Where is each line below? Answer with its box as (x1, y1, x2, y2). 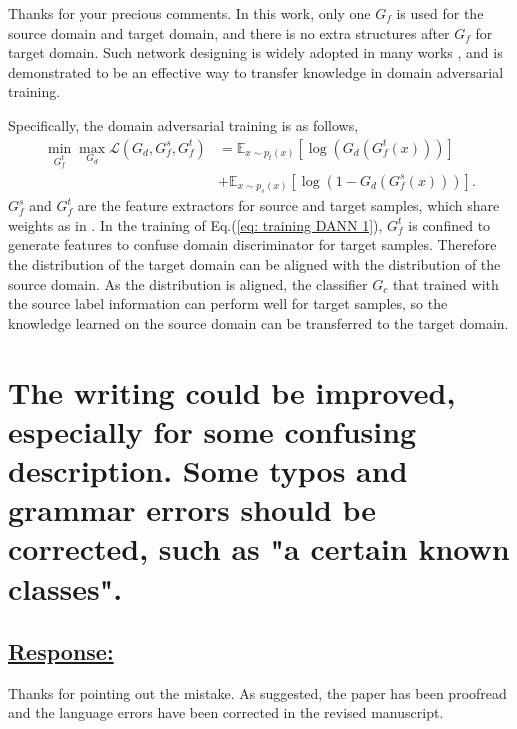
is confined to (408, 214, 491, 235)
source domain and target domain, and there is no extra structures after (8, 22, 450, 43)
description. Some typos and (8, 449, 408, 490)
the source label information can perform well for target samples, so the (8, 293, 448, 314)
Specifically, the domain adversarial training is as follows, (8, 114, 359, 135)
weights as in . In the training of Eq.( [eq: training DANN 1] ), (8, 214, 383, 235)
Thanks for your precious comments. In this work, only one (8, 3, 371, 23)
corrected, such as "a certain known (8, 528, 510, 569)
